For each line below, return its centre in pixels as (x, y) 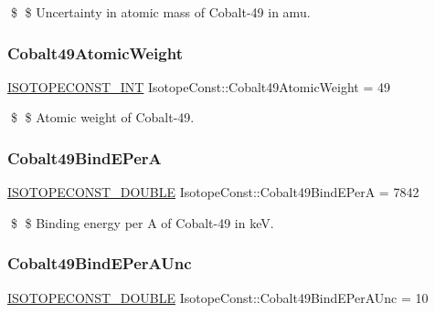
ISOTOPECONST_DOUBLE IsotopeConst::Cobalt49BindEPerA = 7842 (213, 192)
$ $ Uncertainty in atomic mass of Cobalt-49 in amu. (160, 12)
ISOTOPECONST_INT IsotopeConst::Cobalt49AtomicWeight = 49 (199, 86)
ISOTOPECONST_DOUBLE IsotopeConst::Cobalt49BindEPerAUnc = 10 (218, 297)
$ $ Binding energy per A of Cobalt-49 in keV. (142, 222)
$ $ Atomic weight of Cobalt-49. (102, 117)
